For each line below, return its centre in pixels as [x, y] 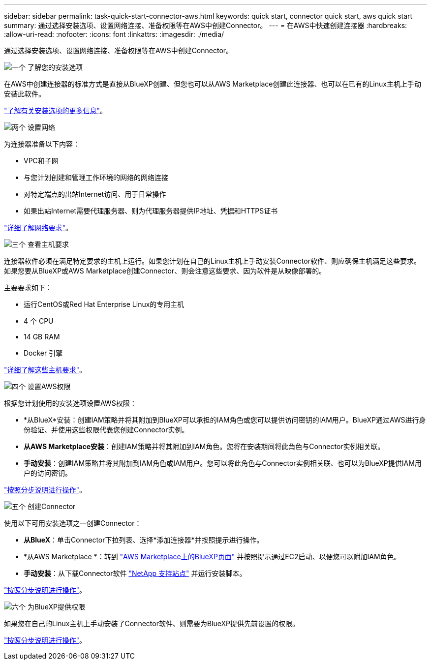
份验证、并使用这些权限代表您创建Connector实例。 [106, 430]
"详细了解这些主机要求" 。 [45, 370]
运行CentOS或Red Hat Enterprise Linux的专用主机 [104, 304]
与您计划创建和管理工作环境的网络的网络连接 [96, 177]
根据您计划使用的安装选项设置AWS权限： [70, 403]
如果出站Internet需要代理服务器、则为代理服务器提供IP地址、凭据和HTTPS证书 [151, 211]
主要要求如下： [28, 287]
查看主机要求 [48, 244]
